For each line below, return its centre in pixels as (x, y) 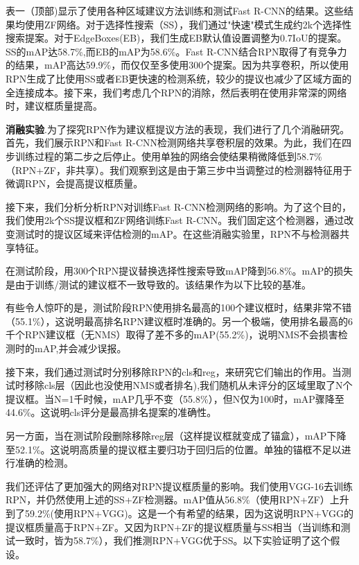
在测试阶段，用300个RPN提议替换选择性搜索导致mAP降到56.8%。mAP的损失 (179, 271)
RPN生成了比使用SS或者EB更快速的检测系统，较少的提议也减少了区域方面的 (179, 78)
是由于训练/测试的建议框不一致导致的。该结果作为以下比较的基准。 (158, 284)
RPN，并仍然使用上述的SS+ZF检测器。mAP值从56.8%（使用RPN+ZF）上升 (177, 499)
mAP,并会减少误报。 (80, 348)
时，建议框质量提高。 (54, 106)
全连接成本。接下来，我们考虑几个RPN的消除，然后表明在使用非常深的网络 (176, 92)
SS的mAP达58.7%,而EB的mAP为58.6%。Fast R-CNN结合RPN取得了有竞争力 (176, 51)
